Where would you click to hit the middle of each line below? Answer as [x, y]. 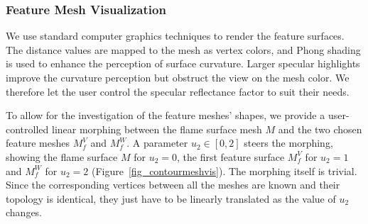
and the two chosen [320, 129]
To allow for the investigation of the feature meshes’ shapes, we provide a [166, 115]
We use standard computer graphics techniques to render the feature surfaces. [175, 36]
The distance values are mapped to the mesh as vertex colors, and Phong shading [183, 49]
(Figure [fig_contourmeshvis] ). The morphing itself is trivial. [224, 170]
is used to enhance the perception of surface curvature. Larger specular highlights [183, 63]
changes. [24, 212]
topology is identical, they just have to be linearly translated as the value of [171, 198]
